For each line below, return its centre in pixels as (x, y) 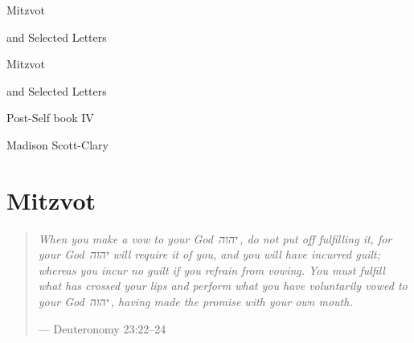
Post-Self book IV (50, 118)
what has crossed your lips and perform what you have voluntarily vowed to (223, 286)
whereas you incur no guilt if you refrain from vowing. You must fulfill (211, 269)
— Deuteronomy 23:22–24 (102, 328)
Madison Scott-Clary (57, 144)
